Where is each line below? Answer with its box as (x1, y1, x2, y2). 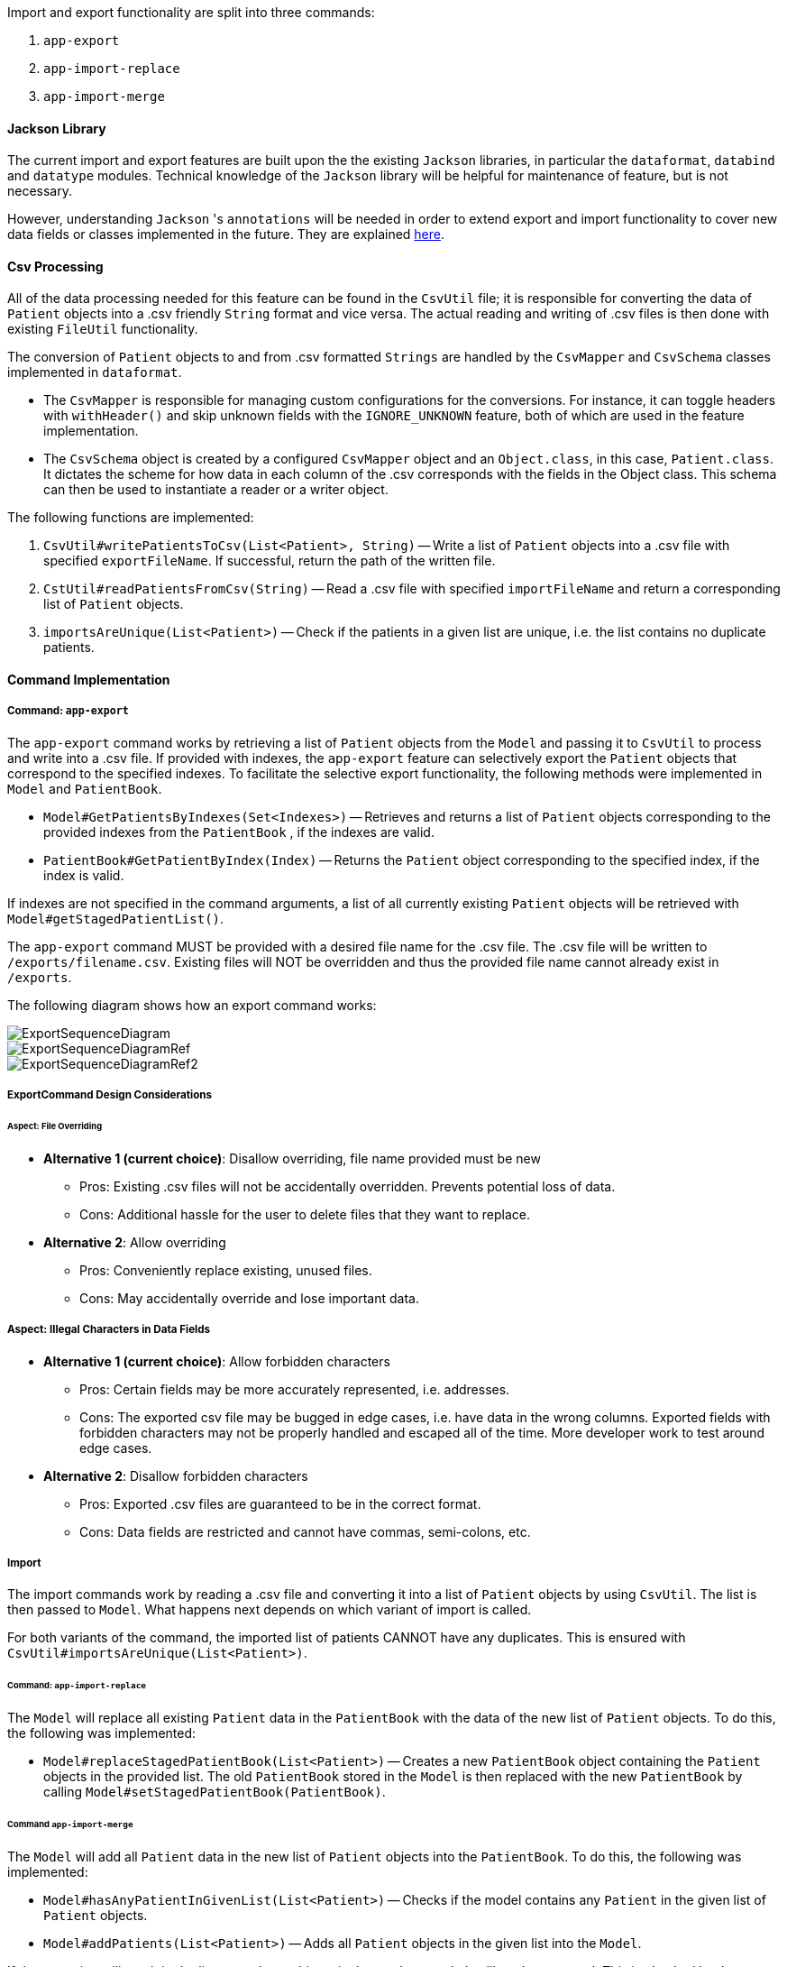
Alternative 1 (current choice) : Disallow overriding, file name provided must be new (43, 1150, 541, 1166)
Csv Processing (7, 258, 104, 274)
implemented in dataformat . (7, 364, 182, 381)
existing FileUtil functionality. (7, 321, 198, 337)
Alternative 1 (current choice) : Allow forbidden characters (43, 1353, 390, 1369)
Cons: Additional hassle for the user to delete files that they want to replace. (79, 1206, 531, 1222)
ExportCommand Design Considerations (7, 1089, 212, 1102)
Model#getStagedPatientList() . (7, 910, 224, 926)
